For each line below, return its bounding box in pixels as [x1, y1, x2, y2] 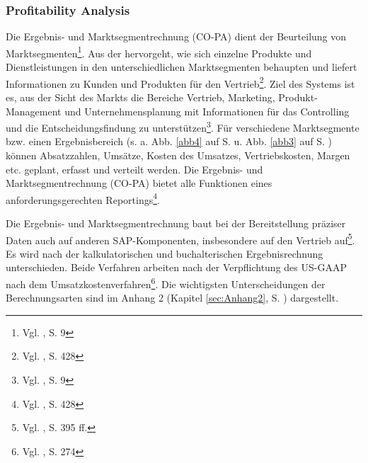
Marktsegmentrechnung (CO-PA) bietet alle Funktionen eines [6, 176, 272, 190]
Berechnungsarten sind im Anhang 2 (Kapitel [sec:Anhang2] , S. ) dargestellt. [6, 290, 339, 305]
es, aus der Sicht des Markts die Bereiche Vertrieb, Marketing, [6, 89, 275, 104]
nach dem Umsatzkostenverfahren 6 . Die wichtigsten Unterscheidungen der [6, 275, 326, 291]
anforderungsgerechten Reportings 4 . [6, 190, 160, 207]
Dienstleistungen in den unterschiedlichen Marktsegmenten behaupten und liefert [6, 59, 357, 74]
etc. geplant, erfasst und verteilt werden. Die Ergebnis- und [6, 161, 263, 176]
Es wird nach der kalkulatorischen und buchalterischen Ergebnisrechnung [6, 246, 323, 261]
